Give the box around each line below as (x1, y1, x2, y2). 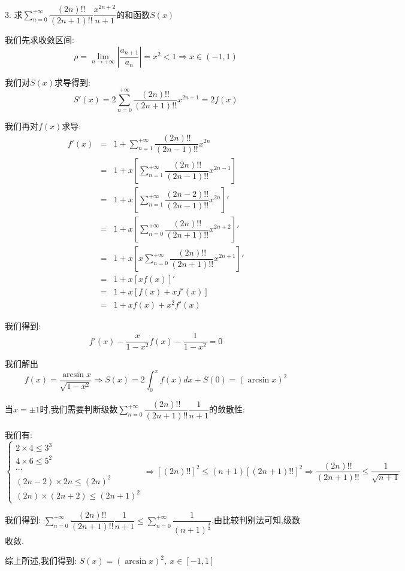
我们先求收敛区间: (5, 34, 74, 46)
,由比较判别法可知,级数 (211, 514, 301, 526)
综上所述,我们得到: (5, 554, 77, 567)
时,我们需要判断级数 (40, 403, 118, 415)
